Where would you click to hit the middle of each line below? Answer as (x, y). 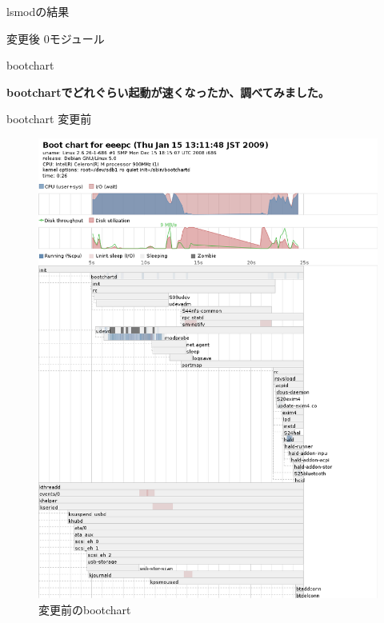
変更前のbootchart (85, 609)
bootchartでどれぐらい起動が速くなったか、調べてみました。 (168, 92)
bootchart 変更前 (49, 119)
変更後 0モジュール (56, 38)
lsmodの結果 (38, 11)
